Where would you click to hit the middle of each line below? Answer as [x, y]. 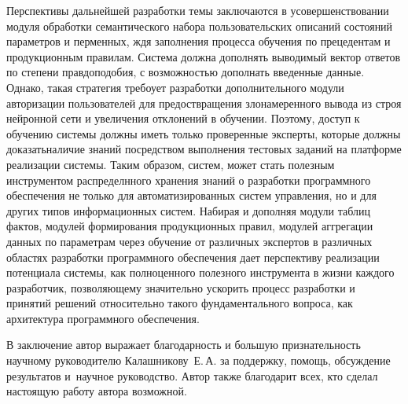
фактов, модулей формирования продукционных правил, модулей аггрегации [190, 226]
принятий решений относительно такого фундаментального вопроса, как [180, 303]
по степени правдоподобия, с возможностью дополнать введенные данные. [186, 72]
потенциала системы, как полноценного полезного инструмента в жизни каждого [200, 272]
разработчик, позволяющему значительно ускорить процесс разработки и [181, 287]
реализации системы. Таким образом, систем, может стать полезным [171, 164]
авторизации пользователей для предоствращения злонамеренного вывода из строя [204, 103]
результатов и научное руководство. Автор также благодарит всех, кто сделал [192, 375]
